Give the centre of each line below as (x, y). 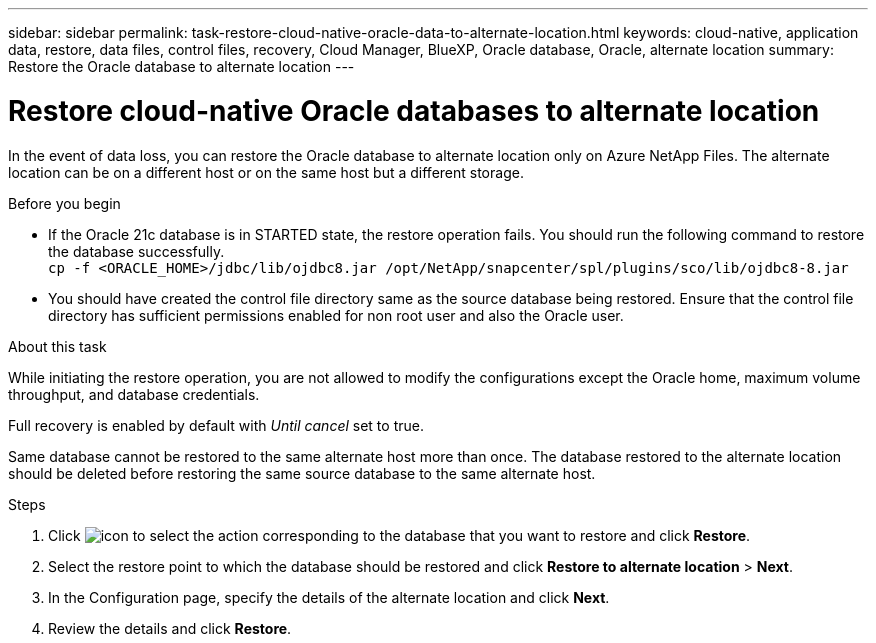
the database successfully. (136, 251)
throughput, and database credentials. (134, 394)
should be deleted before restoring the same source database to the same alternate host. (302, 473)
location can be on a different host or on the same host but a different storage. (266, 172)
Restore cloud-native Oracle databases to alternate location (414, 110)
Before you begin (64, 203)
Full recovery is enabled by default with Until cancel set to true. (216, 425)
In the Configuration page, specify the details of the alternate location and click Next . (329, 597)
